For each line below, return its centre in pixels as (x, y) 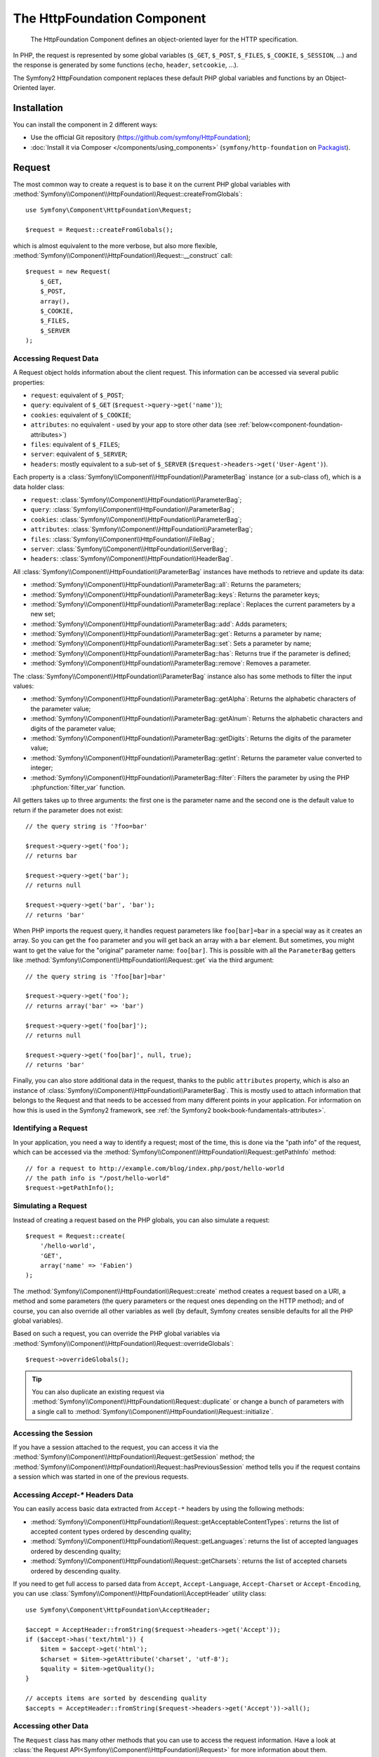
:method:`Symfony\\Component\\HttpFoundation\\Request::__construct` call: (123, 256)
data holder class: (39, 487)
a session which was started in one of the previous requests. (101, 1477)
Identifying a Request (50, 1128)
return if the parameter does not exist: (68, 810)
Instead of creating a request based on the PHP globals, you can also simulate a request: (141, 1220)
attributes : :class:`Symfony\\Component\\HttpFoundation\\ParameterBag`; (141, 529)
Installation (38, 108)
